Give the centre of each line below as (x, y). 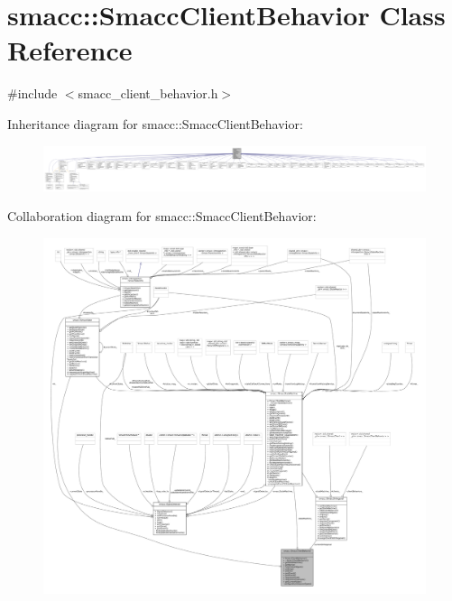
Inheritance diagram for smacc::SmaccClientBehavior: (155, 123)
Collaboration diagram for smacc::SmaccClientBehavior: (162, 216)
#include (32, 93)
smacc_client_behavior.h (148, 93)
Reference (70, 50)
